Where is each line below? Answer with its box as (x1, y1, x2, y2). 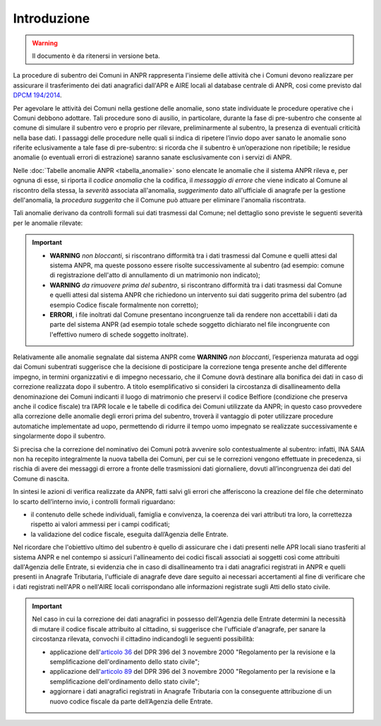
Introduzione (13, 11, 90, 26)
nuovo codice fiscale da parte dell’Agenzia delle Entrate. (49, 697, 213, 706)
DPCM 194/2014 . (13, 91, 63, 99)
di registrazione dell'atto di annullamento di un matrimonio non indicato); (49, 271, 260, 279)
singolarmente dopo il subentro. (13, 432, 106, 440)
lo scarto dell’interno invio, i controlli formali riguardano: (13, 497, 176, 506)
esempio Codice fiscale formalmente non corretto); (49, 301, 199, 309)
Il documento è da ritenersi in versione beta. (32, 52, 160, 60)
